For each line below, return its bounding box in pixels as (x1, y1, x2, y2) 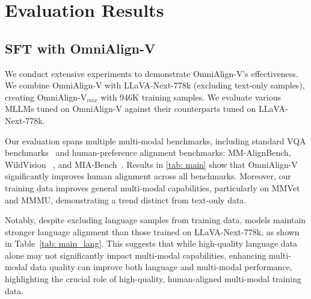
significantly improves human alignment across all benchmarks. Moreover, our (5, 170, 291, 182)
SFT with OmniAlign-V (5, 39, 156, 57)
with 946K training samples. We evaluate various (100, 90, 281, 103)
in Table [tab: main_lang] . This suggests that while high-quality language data (5, 237, 298, 250)
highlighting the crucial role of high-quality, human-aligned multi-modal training (5, 273, 301, 285)
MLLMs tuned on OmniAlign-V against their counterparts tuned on (5, 102, 256, 115)
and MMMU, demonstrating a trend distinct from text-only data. (5, 193, 247, 206)
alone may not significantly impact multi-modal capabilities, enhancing (5, 248, 266, 261)
